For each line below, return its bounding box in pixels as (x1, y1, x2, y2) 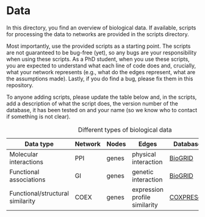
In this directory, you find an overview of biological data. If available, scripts (6, 24, 196, 31)
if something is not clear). (6, 113, 71, 120)
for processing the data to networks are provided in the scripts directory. (6, 30, 189, 37)
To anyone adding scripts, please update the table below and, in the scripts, (6, 93, 197, 101)
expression (132, 185, 164, 194)
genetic (132, 167, 154, 176)
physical (132, 150, 156, 158)
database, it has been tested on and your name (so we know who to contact (6, 106, 198, 113)
